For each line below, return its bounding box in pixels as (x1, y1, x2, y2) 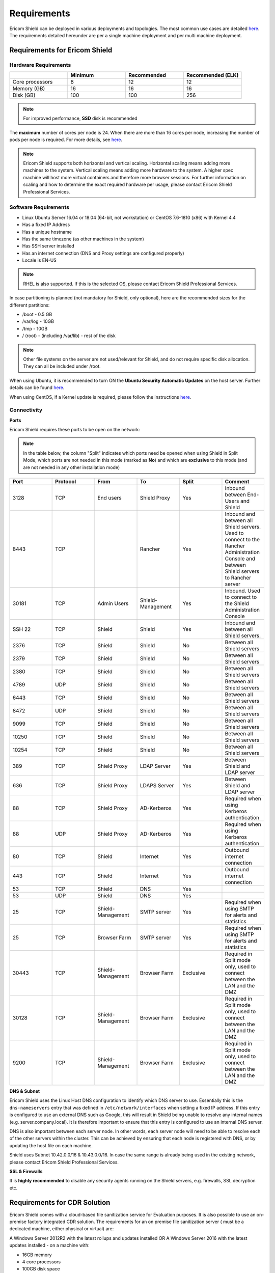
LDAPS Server (140, 782, 174, 789)
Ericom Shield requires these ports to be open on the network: (9, 427, 140, 433)
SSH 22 (12, 626, 31, 633)
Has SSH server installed (22, 243, 74, 249)
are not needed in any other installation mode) (23, 464, 120, 471)
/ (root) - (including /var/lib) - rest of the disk (22, 333, 116, 339)
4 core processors (22, 1258, 61, 1265)
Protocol (55, 478, 76, 485)
